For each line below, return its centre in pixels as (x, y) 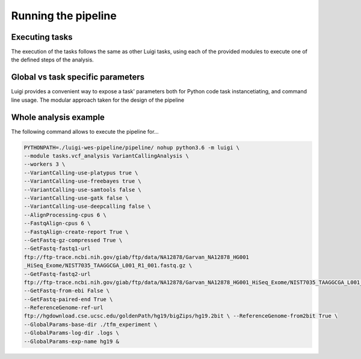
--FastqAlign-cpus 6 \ (57, 223)
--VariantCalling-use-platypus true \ (81, 173)
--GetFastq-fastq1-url (57, 249)
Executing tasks (42, 37)
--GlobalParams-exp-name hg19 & (72, 341)
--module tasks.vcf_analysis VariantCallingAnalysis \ (106, 156)
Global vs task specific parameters (78, 77)
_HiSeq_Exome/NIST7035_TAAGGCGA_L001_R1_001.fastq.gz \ (108, 266)
